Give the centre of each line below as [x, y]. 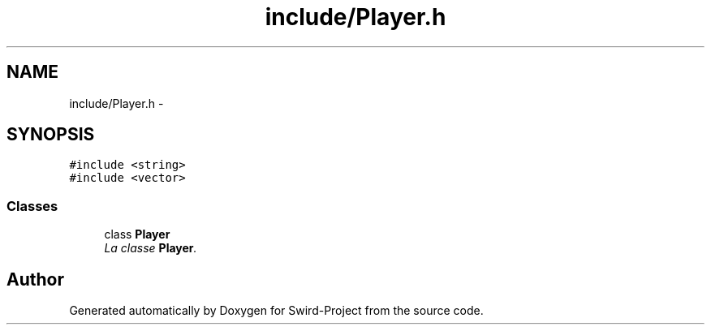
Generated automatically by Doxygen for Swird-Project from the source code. [276, 311]
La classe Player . [151, 248]
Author [35, 279]
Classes [32, 206]
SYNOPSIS [51, 135]
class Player [137, 234]
